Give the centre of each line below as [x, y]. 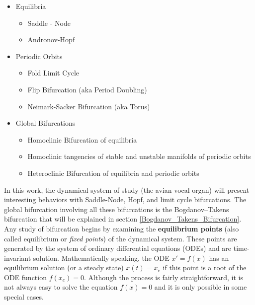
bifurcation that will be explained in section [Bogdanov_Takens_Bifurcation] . [123, 219]
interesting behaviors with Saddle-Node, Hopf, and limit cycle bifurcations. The [125, 199]
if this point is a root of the [205, 267]
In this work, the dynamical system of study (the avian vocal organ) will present [127, 190]
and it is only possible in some [201, 287]
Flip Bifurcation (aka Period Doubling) [87, 89]
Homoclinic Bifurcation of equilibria [82, 139]
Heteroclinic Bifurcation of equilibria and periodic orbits [113, 173]
